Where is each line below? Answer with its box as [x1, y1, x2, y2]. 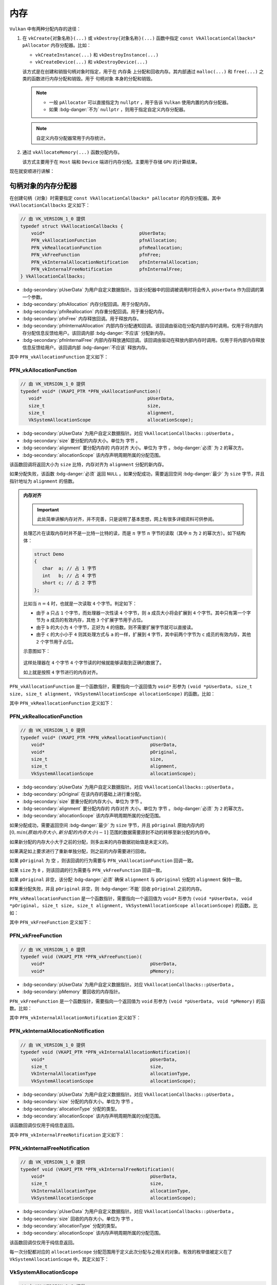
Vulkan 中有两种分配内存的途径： [9, 26, 82, 32]
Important [37, 506, 59, 512]
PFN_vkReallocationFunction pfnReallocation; [31, 245, 183, 250]
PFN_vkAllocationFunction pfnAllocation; [31, 237, 177, 244]
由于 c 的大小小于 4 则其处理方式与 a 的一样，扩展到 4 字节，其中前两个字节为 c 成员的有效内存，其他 [36, 631, 251, 637]
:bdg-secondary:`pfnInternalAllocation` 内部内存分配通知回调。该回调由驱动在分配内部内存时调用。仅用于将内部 [22, 323, 259, 329]
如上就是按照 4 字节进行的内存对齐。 [23, 669, 101, 675]
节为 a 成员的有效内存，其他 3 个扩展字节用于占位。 [36, 617, 146, 623]
